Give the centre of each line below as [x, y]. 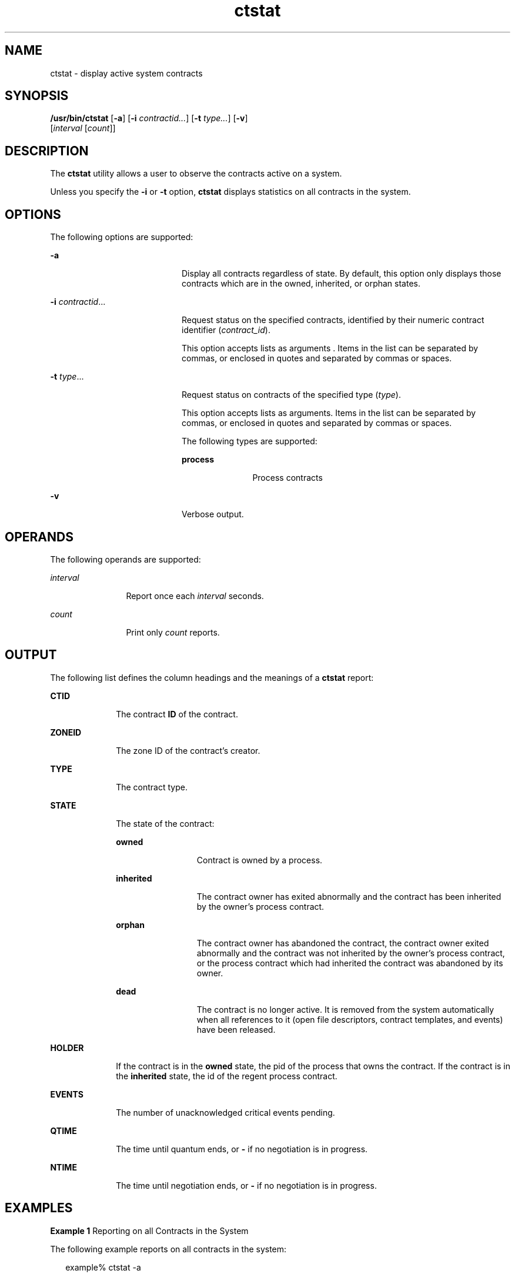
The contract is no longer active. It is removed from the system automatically [345, 1009]
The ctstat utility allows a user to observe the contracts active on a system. [196, 174]
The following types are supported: [250, 441]
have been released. [236, 1029]
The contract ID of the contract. [177, 714]
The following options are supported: [122, 237]
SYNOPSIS [37, 96]
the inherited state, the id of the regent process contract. [227, 1076]
